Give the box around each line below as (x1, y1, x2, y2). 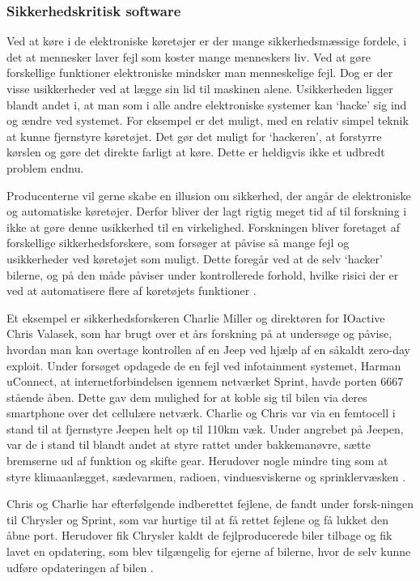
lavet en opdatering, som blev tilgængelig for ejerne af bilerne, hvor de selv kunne (6, 543, 411, 560)
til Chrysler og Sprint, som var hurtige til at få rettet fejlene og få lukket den (6, 511, 389, 528)
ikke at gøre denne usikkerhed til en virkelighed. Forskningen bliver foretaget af (6, 218, 400, 235)
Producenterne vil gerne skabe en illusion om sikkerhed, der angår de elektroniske (6, 186, 411, 203)
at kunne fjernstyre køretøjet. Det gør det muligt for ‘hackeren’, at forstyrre (6, 127, 382, 144)
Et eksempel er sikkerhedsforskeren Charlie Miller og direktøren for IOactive (6, 309, 385, 326)
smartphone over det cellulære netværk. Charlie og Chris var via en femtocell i (6, 404, 396, 421)
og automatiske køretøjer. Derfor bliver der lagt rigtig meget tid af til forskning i (6, 203, 407, 220)
